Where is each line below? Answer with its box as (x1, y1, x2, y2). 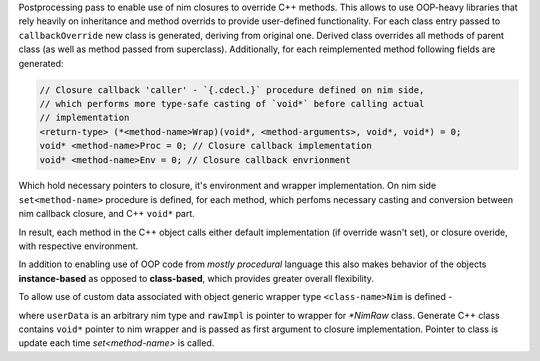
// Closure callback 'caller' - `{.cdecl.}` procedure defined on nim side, (39, 84, 425, 95)
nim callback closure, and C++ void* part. (18, 208, 195, 220)
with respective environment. (18, 240, 139, 252)
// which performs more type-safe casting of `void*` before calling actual (39, 98, 425, 109)
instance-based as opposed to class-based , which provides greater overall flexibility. (18, 272, 375, 284)
